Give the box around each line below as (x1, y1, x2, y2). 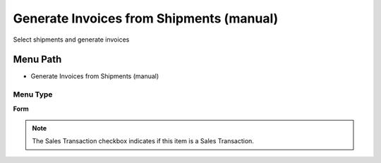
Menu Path (13, 54, 62, 66)
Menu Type (13, 90, 53, 99)
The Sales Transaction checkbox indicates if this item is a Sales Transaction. (32, 137, 254, 145)
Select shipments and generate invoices (13, 35, 130, 44)
